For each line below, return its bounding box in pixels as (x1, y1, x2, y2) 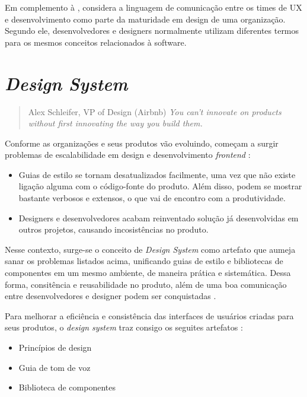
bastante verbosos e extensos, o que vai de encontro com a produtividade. (18, 192, 286, 204)
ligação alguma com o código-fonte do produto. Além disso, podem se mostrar (18, 180, 302, 192)
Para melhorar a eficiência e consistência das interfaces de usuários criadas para (5, 309, 294, 322)
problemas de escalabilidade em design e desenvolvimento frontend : (5, 148, 251, 161)
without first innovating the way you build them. (28, 117, 203, 129)
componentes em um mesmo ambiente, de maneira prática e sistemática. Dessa (5, 266, 291, 279)
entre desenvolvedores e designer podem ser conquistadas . (5, 290, 216, 302)
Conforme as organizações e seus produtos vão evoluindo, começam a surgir (5, 136, 279, 149)
